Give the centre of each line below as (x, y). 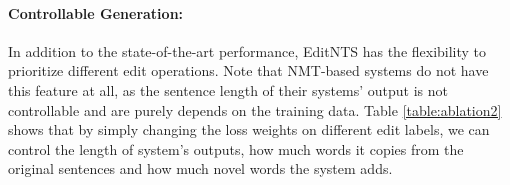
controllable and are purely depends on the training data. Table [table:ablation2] (255, 109)
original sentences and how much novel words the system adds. (200, 168)
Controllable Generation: (96, 12)
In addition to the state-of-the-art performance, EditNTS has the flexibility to (247, 50)
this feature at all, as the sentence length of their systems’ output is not (228, 89)
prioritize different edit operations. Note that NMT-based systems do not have (248, 70)
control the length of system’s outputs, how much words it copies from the (236, 148)
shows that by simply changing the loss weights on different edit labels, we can (249, 129)
